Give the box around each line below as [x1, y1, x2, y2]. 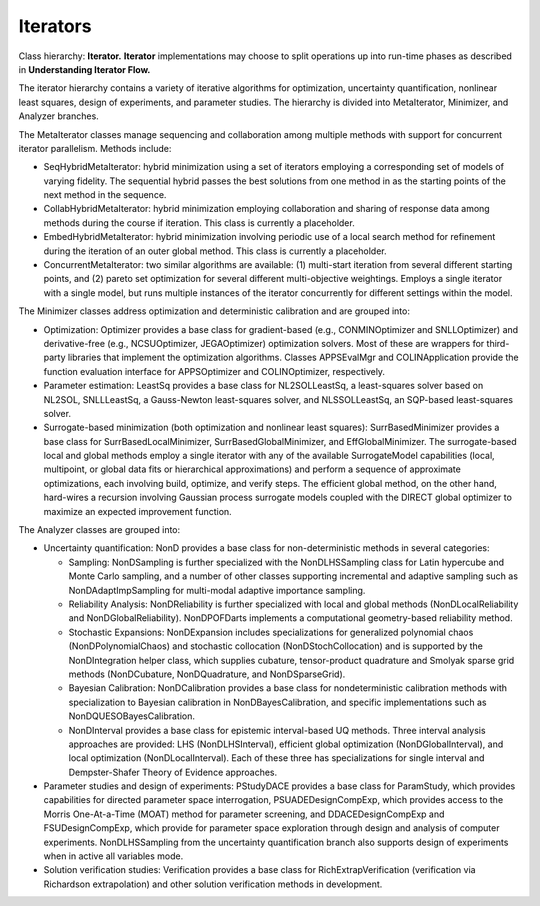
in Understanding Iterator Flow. [18, 63, 151, 75]
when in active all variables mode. [43, 850, 184, 862]
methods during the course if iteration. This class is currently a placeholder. [43, 216, 355, 229]
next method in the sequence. [43, 189, 167, 201]
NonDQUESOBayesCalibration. [68, 710, 195, 722]
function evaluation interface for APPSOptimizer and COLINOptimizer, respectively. [43, 365, 385, 377]
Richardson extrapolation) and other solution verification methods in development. [43, 878, 383, 890]
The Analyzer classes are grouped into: [18, 524, 181, 536]
